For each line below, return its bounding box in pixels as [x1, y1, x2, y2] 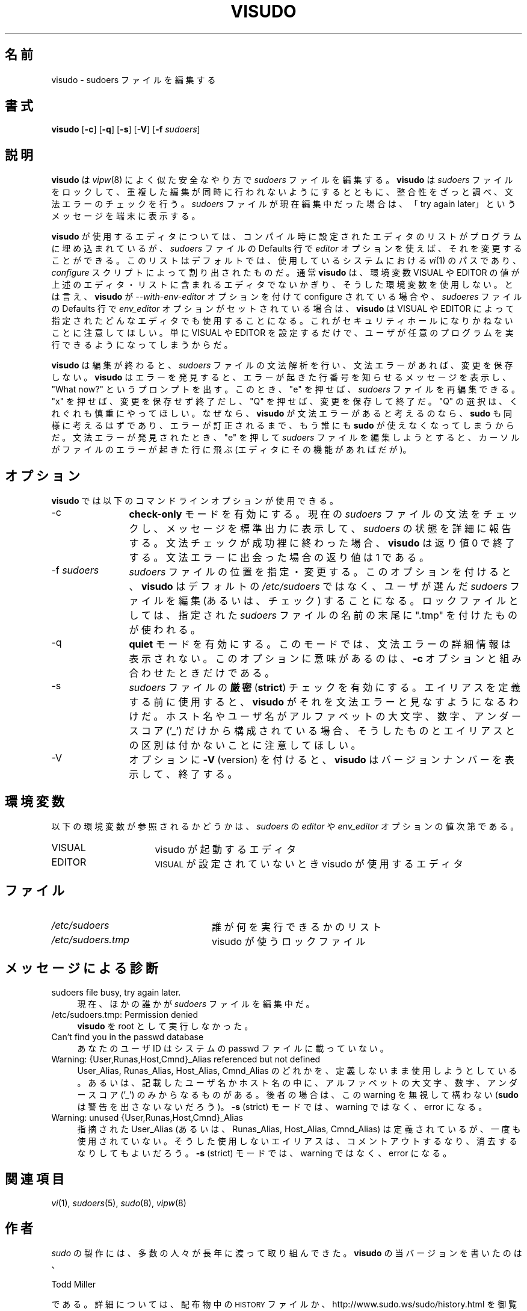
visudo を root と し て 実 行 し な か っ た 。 [77, 1020, 253, 1031]
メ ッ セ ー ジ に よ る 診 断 [5, 961, 158, 976]
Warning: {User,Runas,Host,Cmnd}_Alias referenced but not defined [51, 1053, 321, 1064]
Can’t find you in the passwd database [51, 1031, 204, 1042]
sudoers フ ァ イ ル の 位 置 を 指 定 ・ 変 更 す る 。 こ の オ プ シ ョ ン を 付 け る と [129, 566, 511, 578]
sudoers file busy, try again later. [51, 987, 181, 997]
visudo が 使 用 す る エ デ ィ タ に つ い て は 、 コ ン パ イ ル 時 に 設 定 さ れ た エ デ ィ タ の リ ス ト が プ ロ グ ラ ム [51, 231, 522, 242]
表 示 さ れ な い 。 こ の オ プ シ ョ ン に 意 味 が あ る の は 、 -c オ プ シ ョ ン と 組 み [129, 652, 522, 665]
